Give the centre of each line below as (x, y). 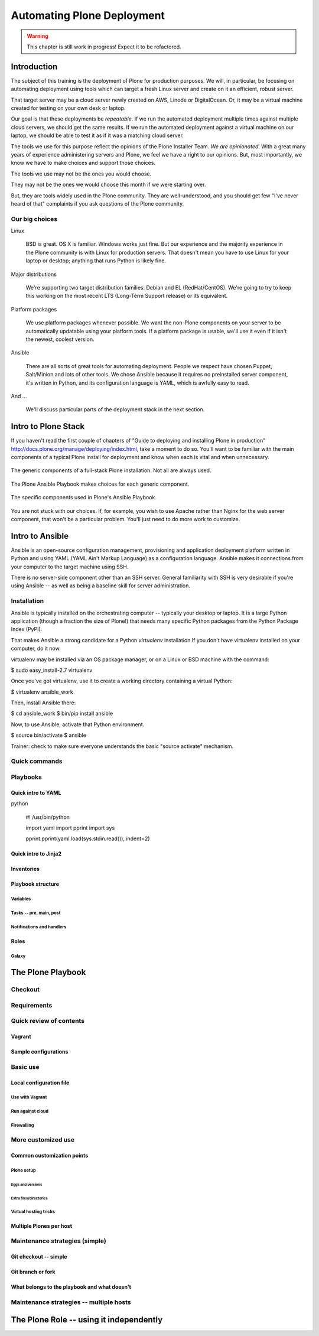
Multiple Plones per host (42, 1226)
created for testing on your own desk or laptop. (68, 108)
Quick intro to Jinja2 (36, 854)
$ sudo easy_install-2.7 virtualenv (52, 670)
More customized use (43, 1140)
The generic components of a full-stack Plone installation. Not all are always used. (111, 470)
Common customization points (50, 1156)
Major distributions (34, 274)
